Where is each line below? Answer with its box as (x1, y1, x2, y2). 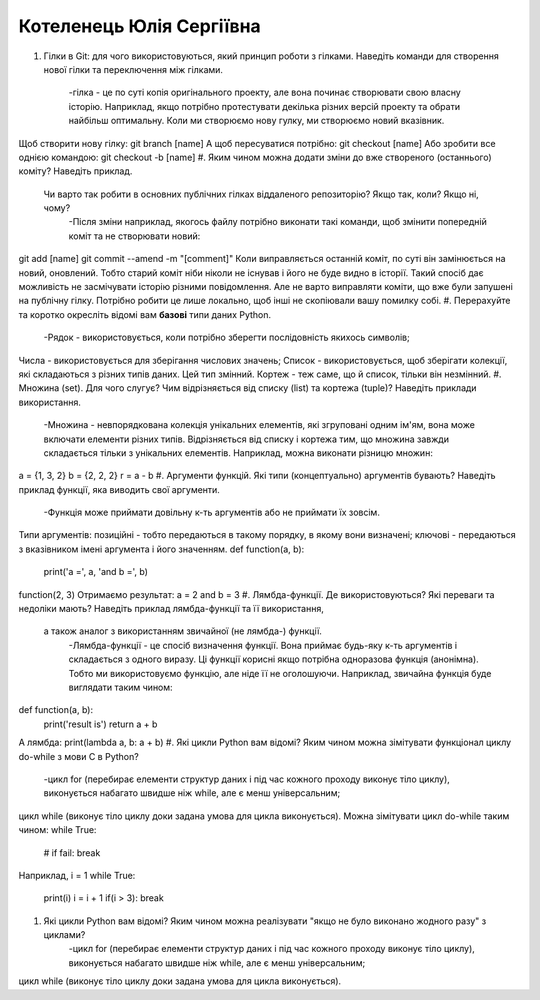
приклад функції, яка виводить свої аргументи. (18, 483, 220, 495)
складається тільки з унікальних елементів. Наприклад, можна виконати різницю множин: (43, 446, 434, 459)
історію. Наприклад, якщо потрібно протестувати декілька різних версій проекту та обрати (68, 100, 460, 112)
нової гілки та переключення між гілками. (43, 63, 224, 75)
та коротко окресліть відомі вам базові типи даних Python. (18, 308, 272, 320)
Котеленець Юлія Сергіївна (18, 15, 262, 37)
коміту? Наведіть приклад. (18, 165, 133, 177)
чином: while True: (18, 824, 97, 836)
